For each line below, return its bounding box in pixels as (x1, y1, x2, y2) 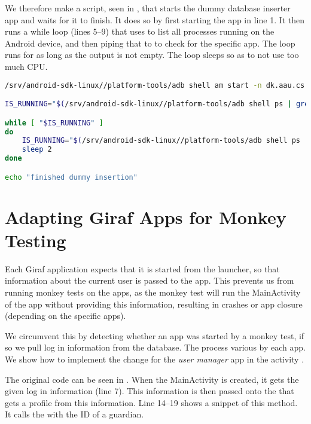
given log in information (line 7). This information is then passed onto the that (5, 385, 294, 397)
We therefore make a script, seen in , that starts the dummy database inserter (5, 2, 291, 14)
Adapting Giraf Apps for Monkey (5, 204, 286, 229)
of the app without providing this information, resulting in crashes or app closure (5, 297, 303, 310)
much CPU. (5, 60, 48, 72)
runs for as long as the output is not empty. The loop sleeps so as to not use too (5, 48, 299, 61)
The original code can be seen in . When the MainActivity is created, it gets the (5, 373, 299, 385)
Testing (5, 228, 66, 252)
